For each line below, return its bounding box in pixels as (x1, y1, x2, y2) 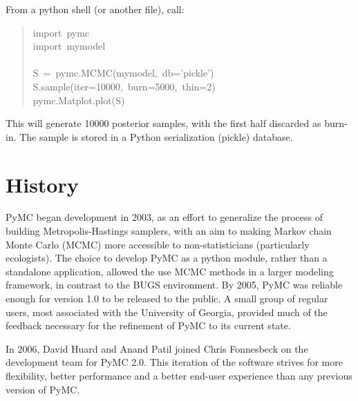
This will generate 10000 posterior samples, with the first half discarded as (6, 116, 321, 130)
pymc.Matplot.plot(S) (32, 92, 125, 107)
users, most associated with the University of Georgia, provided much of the (6, 304, 328, 319)
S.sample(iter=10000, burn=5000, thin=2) (32, 79, 216, 93)
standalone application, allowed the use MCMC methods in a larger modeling (6, 264, 334, 278)
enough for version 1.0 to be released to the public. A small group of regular (6, 291, 328, 306)
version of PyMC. (6, 382, 80, 396)
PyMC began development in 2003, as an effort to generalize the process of (6, 210, 323, 224)
